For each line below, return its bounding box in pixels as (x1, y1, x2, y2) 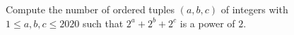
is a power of (180, 15, 235, 30)
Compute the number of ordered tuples (6, 2, 175, 16)
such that (82, 15, 124, 30)
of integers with (220, 2, 288, 16)
